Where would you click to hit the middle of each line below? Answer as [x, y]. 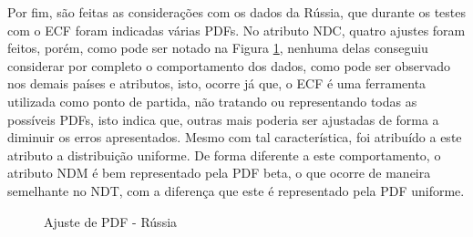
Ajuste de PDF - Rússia [111, 221]
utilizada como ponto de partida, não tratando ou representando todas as [212, 101]
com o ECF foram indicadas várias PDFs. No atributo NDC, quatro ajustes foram [236, 30]
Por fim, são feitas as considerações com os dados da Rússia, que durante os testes [237, 12]
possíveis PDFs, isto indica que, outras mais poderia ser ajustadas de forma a [223, 119]
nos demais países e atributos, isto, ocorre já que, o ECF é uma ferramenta [217, 83]
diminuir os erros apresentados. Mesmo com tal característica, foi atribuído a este [235, 137]
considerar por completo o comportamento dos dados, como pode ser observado [229, 65]
